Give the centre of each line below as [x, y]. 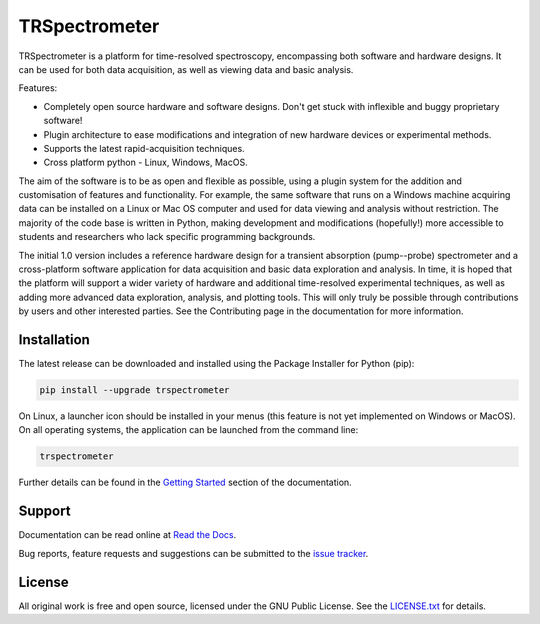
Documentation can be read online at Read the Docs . [127, 535]
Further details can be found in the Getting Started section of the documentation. [185, 482]
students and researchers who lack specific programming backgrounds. [167, 237]
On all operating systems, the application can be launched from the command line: [188, 430]
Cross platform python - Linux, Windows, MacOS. [146, 162]
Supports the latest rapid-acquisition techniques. [144, 148]
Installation [54, 339]
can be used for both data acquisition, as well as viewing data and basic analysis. [186, 69]
